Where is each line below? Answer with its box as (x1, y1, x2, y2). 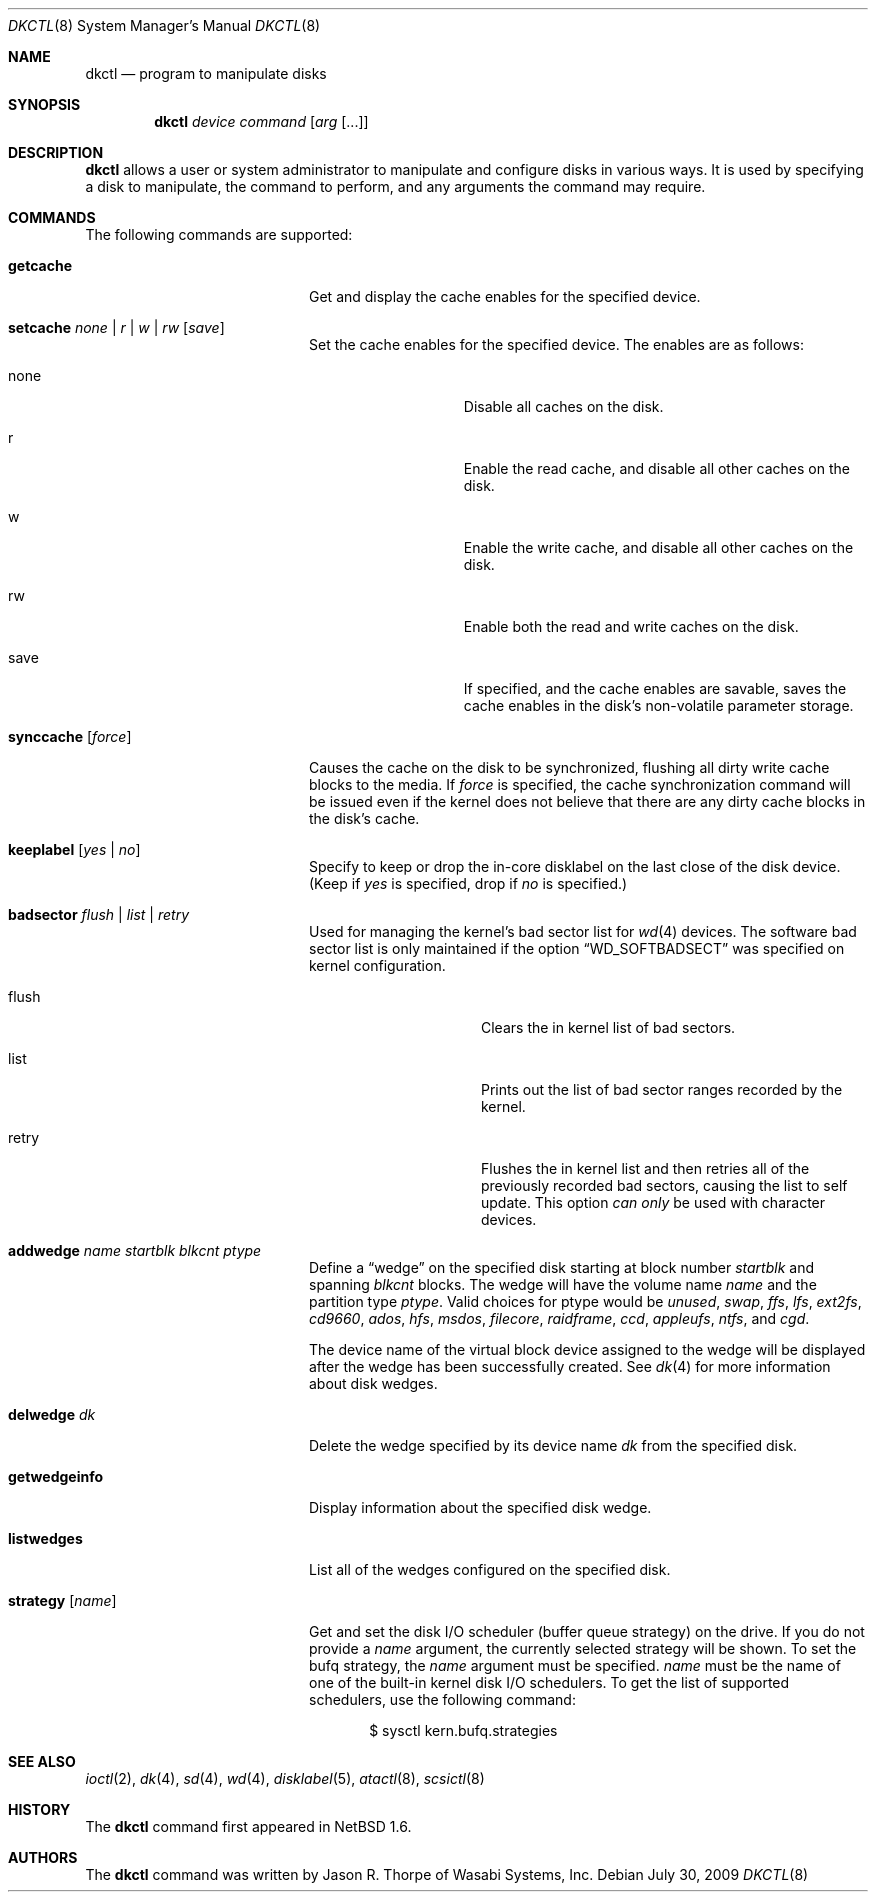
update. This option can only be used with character (481, 1194, 826, 1211)
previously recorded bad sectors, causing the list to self (481, 1177, 848, 1194)
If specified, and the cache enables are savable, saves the (463, 680, 847, 697)
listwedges (8, 1530, 83, 1547)
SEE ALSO (8, 1753, 76, 1770)
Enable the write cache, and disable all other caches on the (463, 539, 854, 556)
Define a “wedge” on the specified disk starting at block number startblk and (309, 1259, 815, 1276)
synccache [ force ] (8, 728, 132, 745)
